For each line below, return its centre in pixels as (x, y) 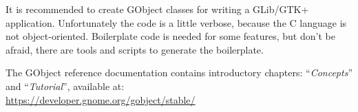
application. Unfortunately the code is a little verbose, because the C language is (176, 22)
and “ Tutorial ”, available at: (65, 86)
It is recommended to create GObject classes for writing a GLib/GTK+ (157, 9)
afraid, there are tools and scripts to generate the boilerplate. (135, 49)
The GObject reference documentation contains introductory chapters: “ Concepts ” (179, 72)
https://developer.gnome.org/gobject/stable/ (101, 99)
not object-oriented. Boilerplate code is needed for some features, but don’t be (170, 36)
